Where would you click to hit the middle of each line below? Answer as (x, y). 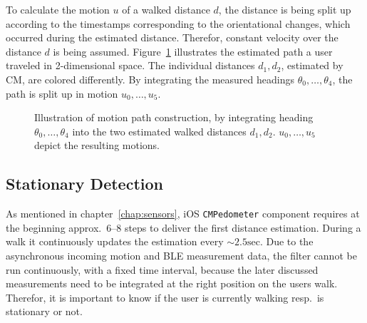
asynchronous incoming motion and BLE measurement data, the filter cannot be (181, 255)
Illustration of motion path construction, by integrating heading (174, 117)
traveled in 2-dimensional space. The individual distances (130, 65)
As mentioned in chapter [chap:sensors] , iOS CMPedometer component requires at (183, 214)
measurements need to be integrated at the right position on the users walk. (172, 283)
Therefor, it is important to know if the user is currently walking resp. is (165, 297)
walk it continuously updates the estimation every (115, 241)
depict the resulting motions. (97, 145)
